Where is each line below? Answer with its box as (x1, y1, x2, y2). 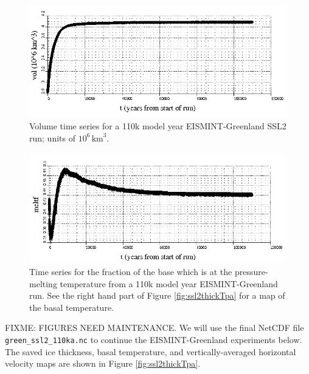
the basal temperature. (29, 301, 114, 313)
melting (29, 277, 57, 290)
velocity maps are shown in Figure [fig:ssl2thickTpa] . (5, 357, 201, 370)
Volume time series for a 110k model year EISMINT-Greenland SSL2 (29, 120, 286, 132)
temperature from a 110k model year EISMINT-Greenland (60, 277, 278, 290)
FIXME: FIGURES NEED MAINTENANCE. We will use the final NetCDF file (5, 321, 304, 334)
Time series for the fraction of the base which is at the (29, 265, 232, 278)
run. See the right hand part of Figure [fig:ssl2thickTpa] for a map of (29, 289, 285, 302)
